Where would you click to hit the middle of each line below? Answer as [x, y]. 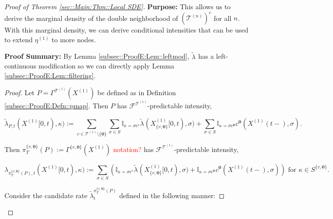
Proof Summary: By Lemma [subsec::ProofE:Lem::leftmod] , [97, 56]
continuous [20, 66]
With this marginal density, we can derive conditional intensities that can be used [126, 30]
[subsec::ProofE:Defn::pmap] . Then [56, 106]
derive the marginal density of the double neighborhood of [91, 18]
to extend [18, 39]
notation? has [133, 149]
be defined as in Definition [137, 93]
